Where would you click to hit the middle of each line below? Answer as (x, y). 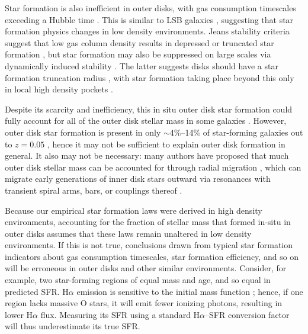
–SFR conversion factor (247, 314)
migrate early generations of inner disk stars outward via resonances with (138, 179)
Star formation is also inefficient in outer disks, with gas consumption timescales (150, 8)
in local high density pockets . (59, 89)
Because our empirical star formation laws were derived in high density (134, 210)
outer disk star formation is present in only (83, 132)
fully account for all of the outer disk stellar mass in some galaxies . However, (146, 121)
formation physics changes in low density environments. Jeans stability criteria (147, 31)
